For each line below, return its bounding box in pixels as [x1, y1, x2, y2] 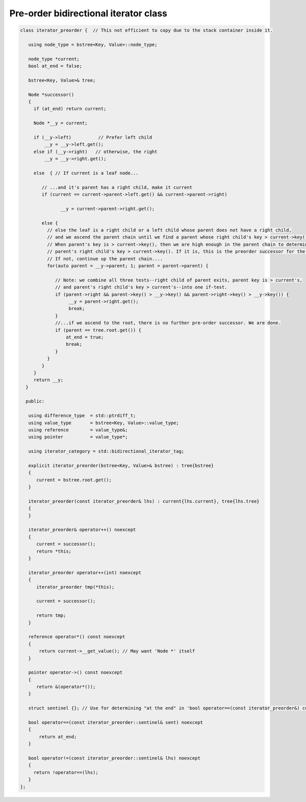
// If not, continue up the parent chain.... [46, 255, 163, 262]
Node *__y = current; [33, 120, 88, 126]
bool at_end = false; [28, 63, 83, 69]
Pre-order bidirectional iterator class [9, 8, 168, 19]
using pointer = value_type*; [28, 434, 128, 440]
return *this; [36, 548, 71, 554]
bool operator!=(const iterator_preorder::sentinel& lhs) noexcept [28, 755, 201, 761]
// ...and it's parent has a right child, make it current [41, 184, 193, 190]
